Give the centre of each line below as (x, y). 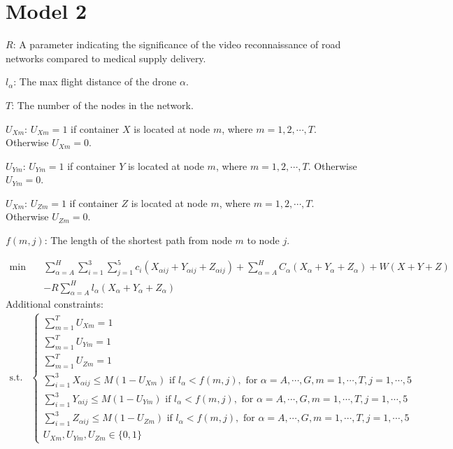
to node (263, 240)
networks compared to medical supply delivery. (106, 58)
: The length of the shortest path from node (138, 240)
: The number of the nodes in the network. (102, 105)
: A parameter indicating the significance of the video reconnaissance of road (177, 44)
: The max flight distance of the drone (95, 81)
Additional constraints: (55, 304)
